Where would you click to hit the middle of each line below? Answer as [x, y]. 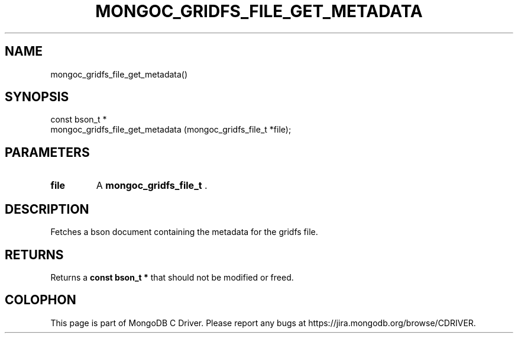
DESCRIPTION [47, 209]
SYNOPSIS [37, 97]
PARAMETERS [47, 152]
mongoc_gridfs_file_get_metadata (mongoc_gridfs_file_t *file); [171, 130]
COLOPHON [41, 300]
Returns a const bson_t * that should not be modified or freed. [172, 277]
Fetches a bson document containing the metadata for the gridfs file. [184, 232]
